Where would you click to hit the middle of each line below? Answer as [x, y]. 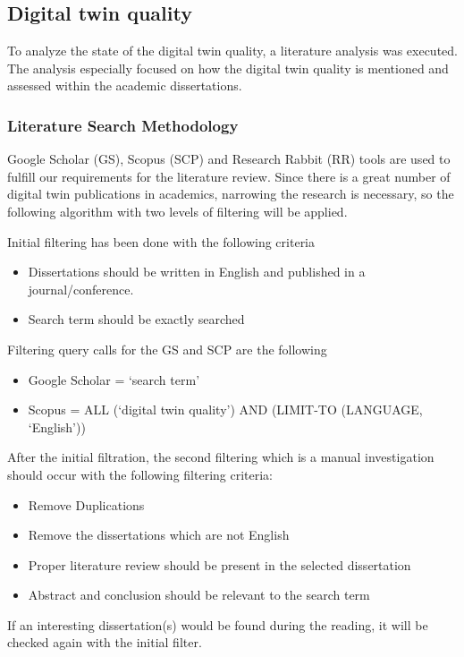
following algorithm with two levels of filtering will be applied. [177, 211]
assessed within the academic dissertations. [125, 85]
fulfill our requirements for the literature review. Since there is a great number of [229, 176]
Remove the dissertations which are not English [159, 535]
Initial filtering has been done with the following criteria [161, 241]
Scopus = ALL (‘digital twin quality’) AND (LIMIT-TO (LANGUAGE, [225, 410]
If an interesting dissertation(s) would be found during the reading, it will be [218, 624]
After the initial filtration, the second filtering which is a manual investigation [221, 457]
